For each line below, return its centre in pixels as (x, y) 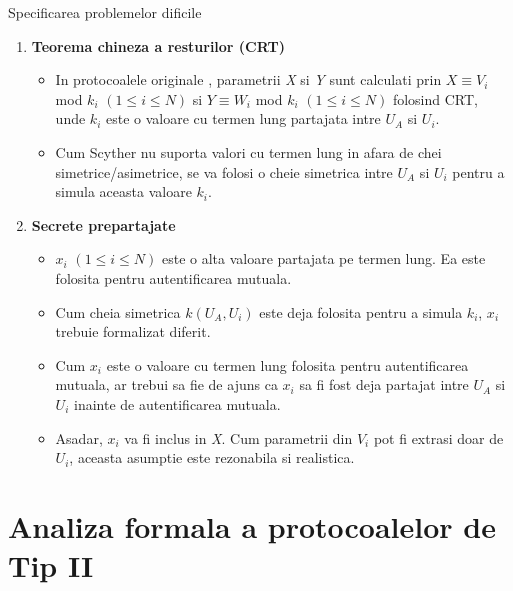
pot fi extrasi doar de (438, 437)
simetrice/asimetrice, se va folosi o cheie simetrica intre (224, 171)
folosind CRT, (435, 98)
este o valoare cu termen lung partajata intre (243, 118)
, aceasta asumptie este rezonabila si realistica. (212, 457)
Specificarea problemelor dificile (105, 12)
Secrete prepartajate (103, 224)
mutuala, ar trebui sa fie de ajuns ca (166, 384)
